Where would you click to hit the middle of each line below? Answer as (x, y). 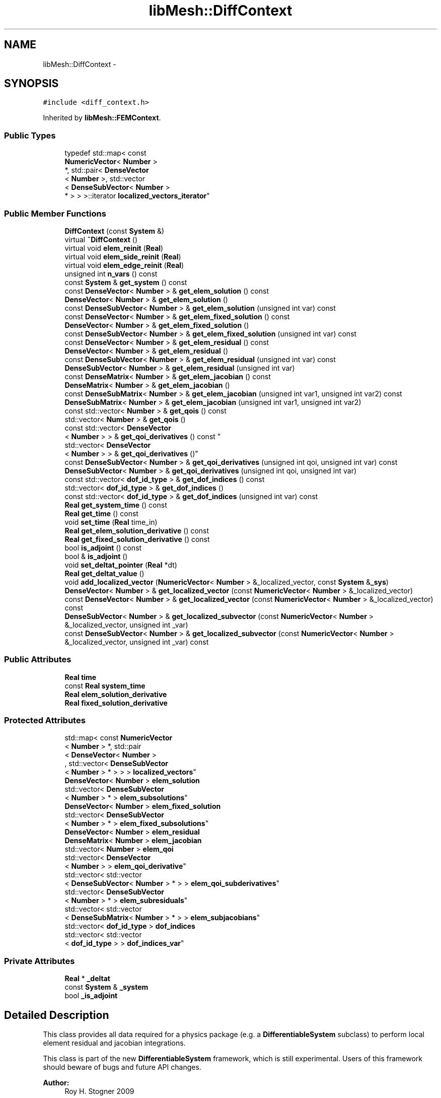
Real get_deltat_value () (104, 573)
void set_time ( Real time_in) (111, 522)
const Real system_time (105, 685)
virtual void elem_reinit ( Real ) (114, 248)
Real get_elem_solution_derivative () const (137, 530)
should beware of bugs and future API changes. (122, 1067)
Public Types (30, 135)
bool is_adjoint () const (103, 547)
